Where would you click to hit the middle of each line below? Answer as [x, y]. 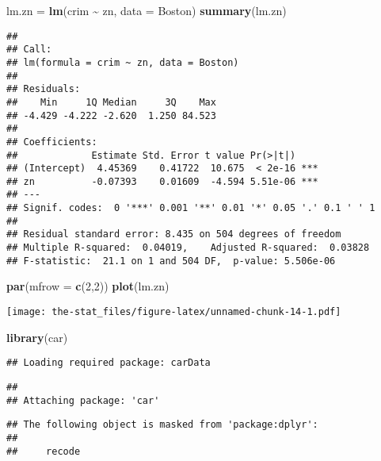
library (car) [37, 337]
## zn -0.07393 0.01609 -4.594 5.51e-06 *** [162, 181]
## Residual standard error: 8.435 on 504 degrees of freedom [174, 234]
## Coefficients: [52, 142]
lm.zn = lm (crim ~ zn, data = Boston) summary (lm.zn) [147, 10]
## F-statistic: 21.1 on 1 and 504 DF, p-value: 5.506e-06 [171, 261]
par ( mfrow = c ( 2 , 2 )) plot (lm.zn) [88, 286]
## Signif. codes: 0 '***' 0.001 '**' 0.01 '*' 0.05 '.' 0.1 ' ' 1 [191, 208]
